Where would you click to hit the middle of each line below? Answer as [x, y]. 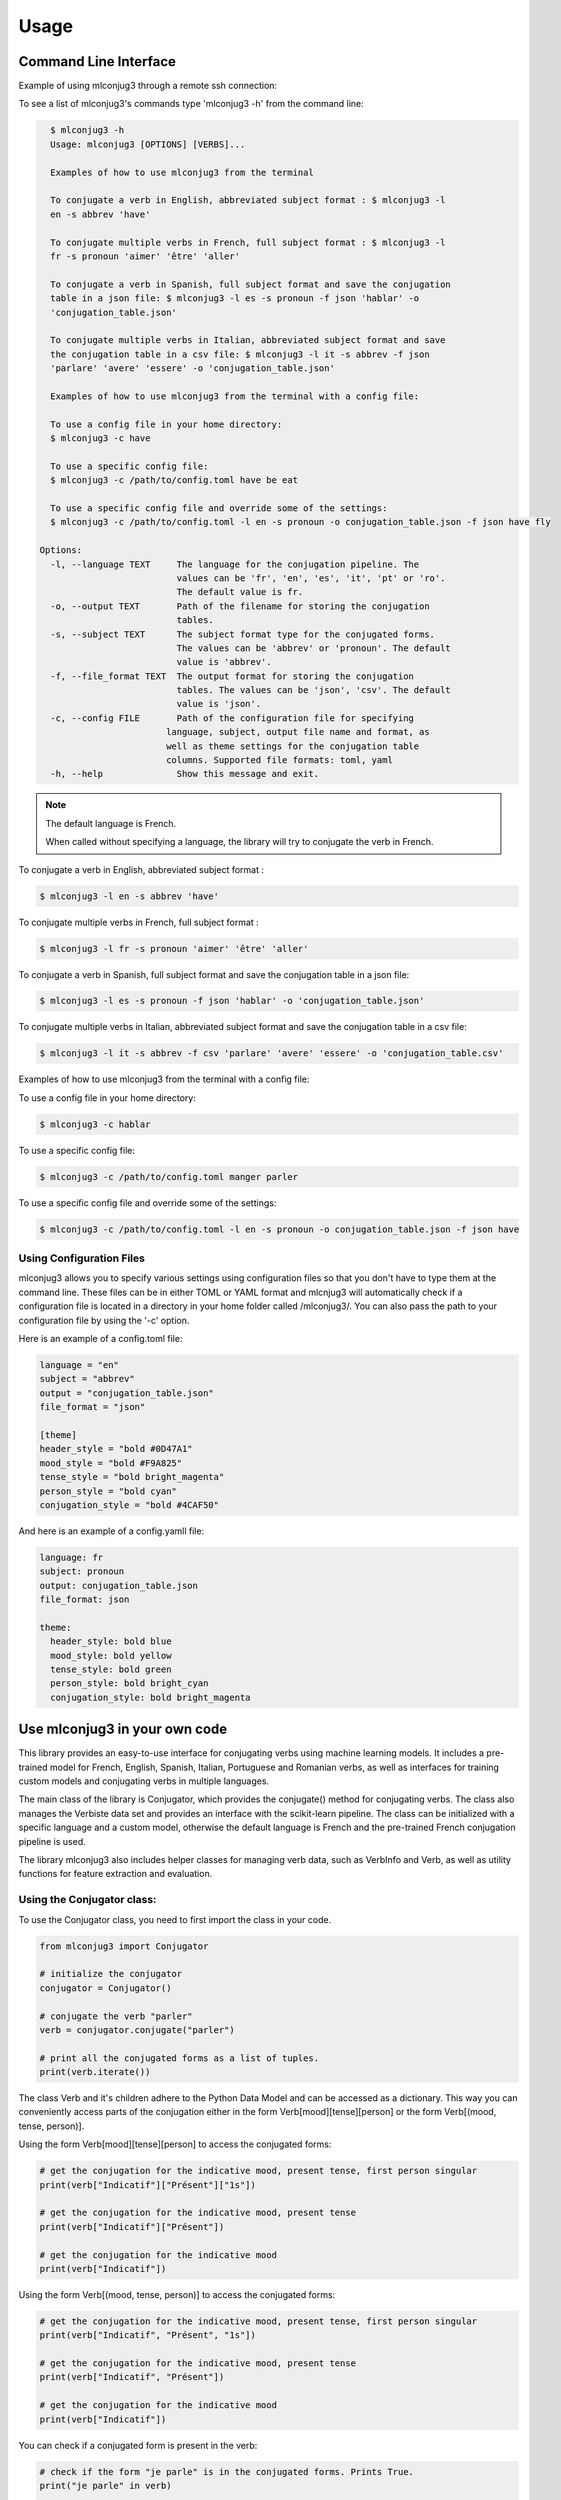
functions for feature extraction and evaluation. [115, 1874]
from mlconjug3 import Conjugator [124, 1946]
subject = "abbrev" [87, 1379]
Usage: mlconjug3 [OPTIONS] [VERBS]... [148, 144]
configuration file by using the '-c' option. [104, 1320]
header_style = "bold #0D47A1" [116, 1449]
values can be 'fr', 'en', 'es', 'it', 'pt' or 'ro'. [311, 578]
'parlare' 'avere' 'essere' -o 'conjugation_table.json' [192, 368]
